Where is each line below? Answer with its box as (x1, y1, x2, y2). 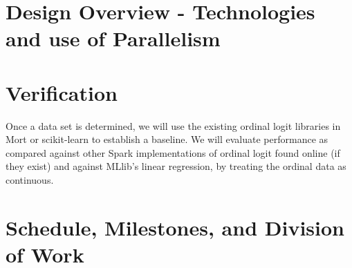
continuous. (6, 173, 54, 187)
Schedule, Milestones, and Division (6, 213, 344, 241)
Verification (6, 78, 118, 106)
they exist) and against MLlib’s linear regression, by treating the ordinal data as (6, 159, 346, 173)
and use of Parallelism (6, 24, 221, 52)
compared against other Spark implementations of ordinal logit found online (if (6, 145, 340, 160)
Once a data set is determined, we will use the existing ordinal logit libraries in (6, 118, 341, 133)
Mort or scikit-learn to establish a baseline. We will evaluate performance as (6, 132, 328, 146)
